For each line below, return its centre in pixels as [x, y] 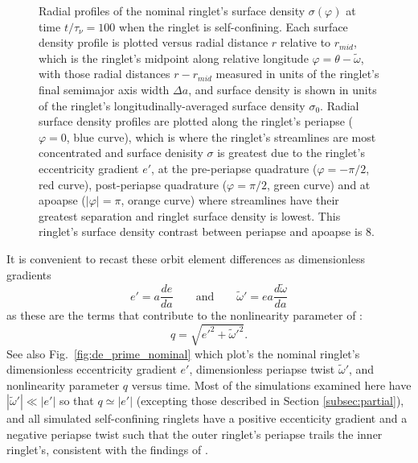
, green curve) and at [318, 184]
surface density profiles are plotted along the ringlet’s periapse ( [196, 121]
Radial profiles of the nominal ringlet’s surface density [172, 10]
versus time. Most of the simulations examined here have [271, 384]
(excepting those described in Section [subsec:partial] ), [270, 401]
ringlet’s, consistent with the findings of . [107, 450]
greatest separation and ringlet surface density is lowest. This [190, 215]
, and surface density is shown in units [283, 89]
